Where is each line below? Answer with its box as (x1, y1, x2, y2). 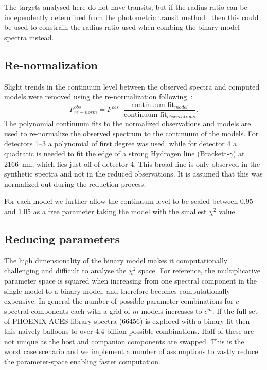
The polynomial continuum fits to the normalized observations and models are (4, 118, 251, 129)
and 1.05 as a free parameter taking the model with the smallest (4, 206, 207, 217)
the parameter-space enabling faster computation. (4, 356, 161, 366)
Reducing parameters (4, 231, 120, 247)
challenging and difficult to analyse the (4, 265, 127, 276)
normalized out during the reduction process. (4, 178, 146, 189)
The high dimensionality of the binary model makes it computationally (4, 255, 228, 266)
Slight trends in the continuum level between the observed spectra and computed (4, 81, 260, 92)
